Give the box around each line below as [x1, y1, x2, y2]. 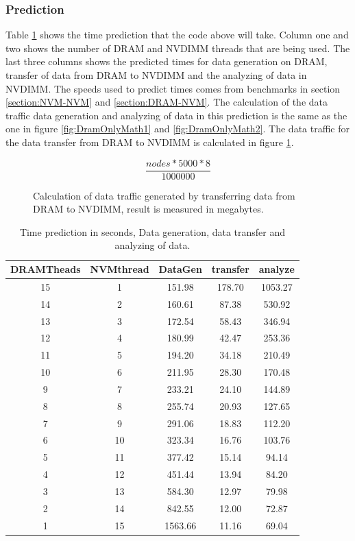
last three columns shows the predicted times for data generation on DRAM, [5, 54, 328, 69]
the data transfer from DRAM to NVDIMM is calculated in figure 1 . [5, 134, 294, 149]
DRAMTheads [10, 262, 81, 276]
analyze [258, 262, 295, 276]
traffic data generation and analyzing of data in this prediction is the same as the [5, 108, 347, 122]
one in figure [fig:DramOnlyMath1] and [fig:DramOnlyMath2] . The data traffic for [5, 121, 350, 136]
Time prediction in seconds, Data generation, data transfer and [19, 224, 286, 239]
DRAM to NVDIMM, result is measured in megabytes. [33, 202, 264, 216]
